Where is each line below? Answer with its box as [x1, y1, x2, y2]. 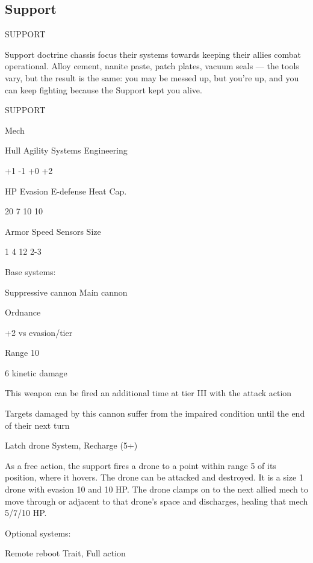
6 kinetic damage [5, 366, 67, 379]
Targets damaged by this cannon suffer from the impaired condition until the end [5, 407, 305, 420]
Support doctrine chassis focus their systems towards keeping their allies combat [5, 48, 302, 60]
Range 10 [5, 346, 39, 359]
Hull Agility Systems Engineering [5, 144, 128, 157]
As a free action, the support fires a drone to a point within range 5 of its [5, 459, 276, 471]
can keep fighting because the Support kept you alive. [5, 83, 202, 96]
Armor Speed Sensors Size [5, 225, 101, 237]
